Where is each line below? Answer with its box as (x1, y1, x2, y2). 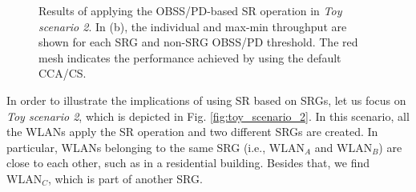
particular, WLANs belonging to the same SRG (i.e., (6, 138, 266, 155)
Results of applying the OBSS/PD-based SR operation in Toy (38, 2, 342, 18)
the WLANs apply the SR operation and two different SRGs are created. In (6, 123, 378, 140)
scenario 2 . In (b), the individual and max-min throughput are (38, 18, 347, 34)
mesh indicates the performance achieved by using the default (38, 49, 341, 66)
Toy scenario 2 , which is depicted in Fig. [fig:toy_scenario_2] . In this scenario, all (6, 107, 410, 124)
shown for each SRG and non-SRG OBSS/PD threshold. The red (38, 34, 358, 50)
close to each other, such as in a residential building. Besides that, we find (6, 154, 370, 171)
